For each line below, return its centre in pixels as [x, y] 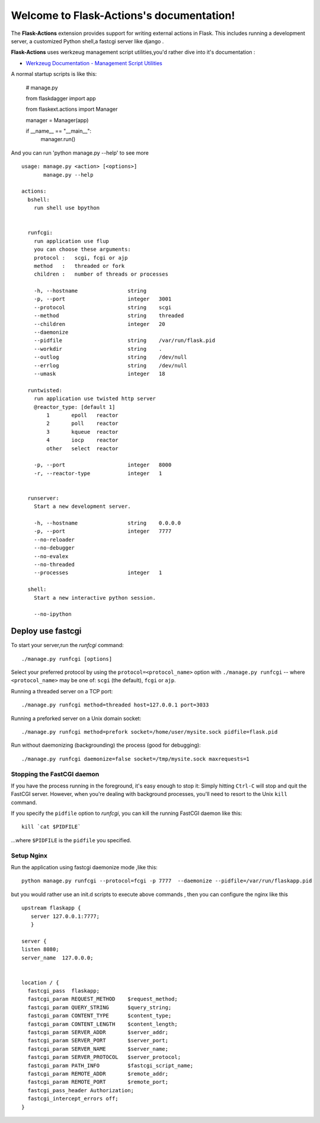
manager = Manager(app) [57, 120]
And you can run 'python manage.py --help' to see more [80, 153]
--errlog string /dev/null [110, 365]
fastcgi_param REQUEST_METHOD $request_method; [103, 999]
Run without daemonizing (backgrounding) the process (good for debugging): [106, 745]
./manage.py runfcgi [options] [67, 659]
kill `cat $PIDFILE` [51, 827]
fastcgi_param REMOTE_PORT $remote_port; [98, 1082]
